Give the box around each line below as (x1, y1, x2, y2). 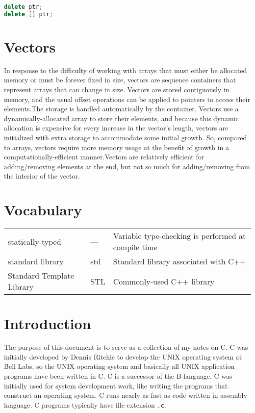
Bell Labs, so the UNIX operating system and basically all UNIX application (4, 361, 235, 371)
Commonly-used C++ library (113, 275, 215, 287)
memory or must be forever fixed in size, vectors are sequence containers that (4, 75, 236, 85)
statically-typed (8, 235, 61, 247)
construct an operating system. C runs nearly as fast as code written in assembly (4, 390, 247, 400)
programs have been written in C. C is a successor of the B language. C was (4, 371, 232, 381)
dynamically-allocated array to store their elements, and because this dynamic (4, 113, 239, 123)
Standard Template (8, 270, 74, 282)
